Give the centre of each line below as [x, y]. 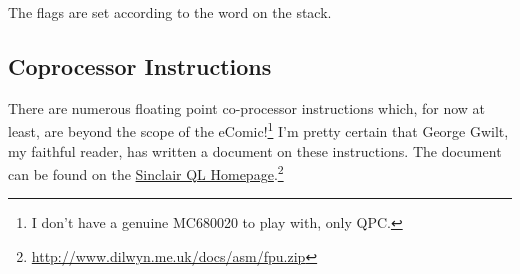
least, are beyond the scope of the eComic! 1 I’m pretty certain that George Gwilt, [258, 130]
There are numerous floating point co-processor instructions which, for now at [247, 107]
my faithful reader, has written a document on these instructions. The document [255, 150]
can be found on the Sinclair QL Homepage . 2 [146, 172]
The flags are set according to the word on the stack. [170, 12]
